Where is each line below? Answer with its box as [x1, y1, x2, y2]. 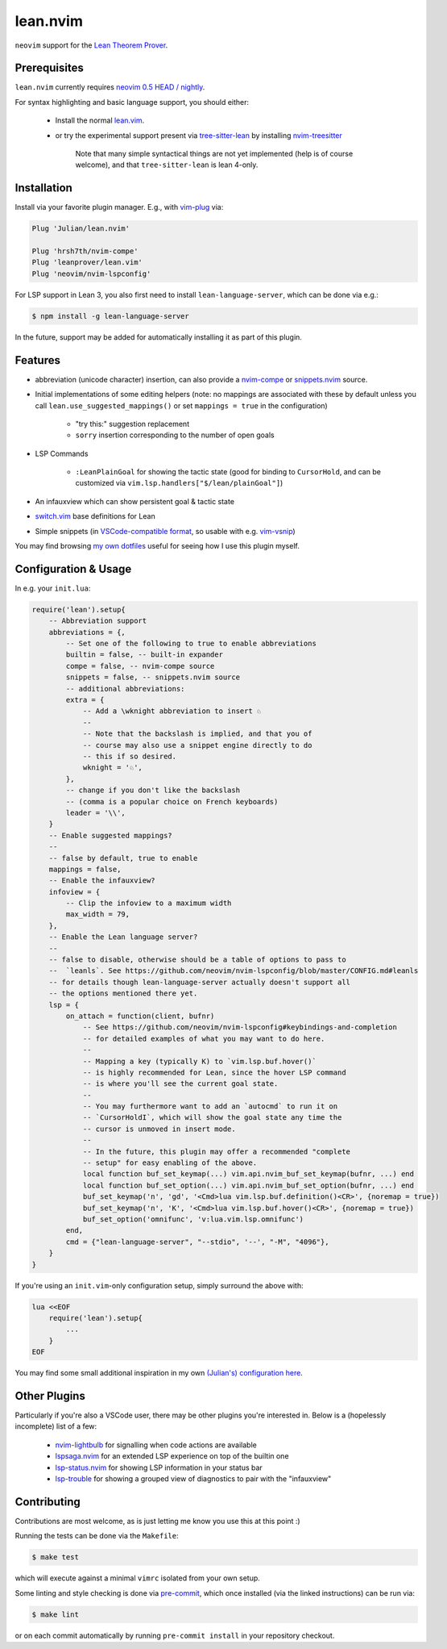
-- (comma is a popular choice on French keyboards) [65, 797, 279, 806]
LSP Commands [35, 449, 89, 458]
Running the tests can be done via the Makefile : [14, 1531, 179, 1541]
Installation [14, 182, 72, 195]
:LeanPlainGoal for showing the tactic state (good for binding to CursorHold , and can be [75, 467, 382, 477]
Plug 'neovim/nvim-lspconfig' [31, 269, 151, 278]
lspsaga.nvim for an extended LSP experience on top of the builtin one [55, 1451, 289, 1461]
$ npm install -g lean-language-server [31, 311, 189, 320]
